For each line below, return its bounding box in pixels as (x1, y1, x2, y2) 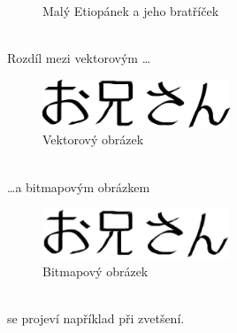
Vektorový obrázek (42, 130, 144, 149)
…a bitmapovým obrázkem (7, 177, 150, 196)
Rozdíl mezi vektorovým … (7, 49, 151, 67)
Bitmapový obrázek (42, 261, 149, 280)
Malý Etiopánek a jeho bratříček (42, 2, 219, 19)
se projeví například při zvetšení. (7, 309, 185, 328)
